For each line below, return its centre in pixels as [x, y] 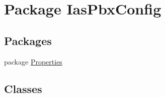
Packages [28, 40]
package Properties [33, 61]
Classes [23, 88]
